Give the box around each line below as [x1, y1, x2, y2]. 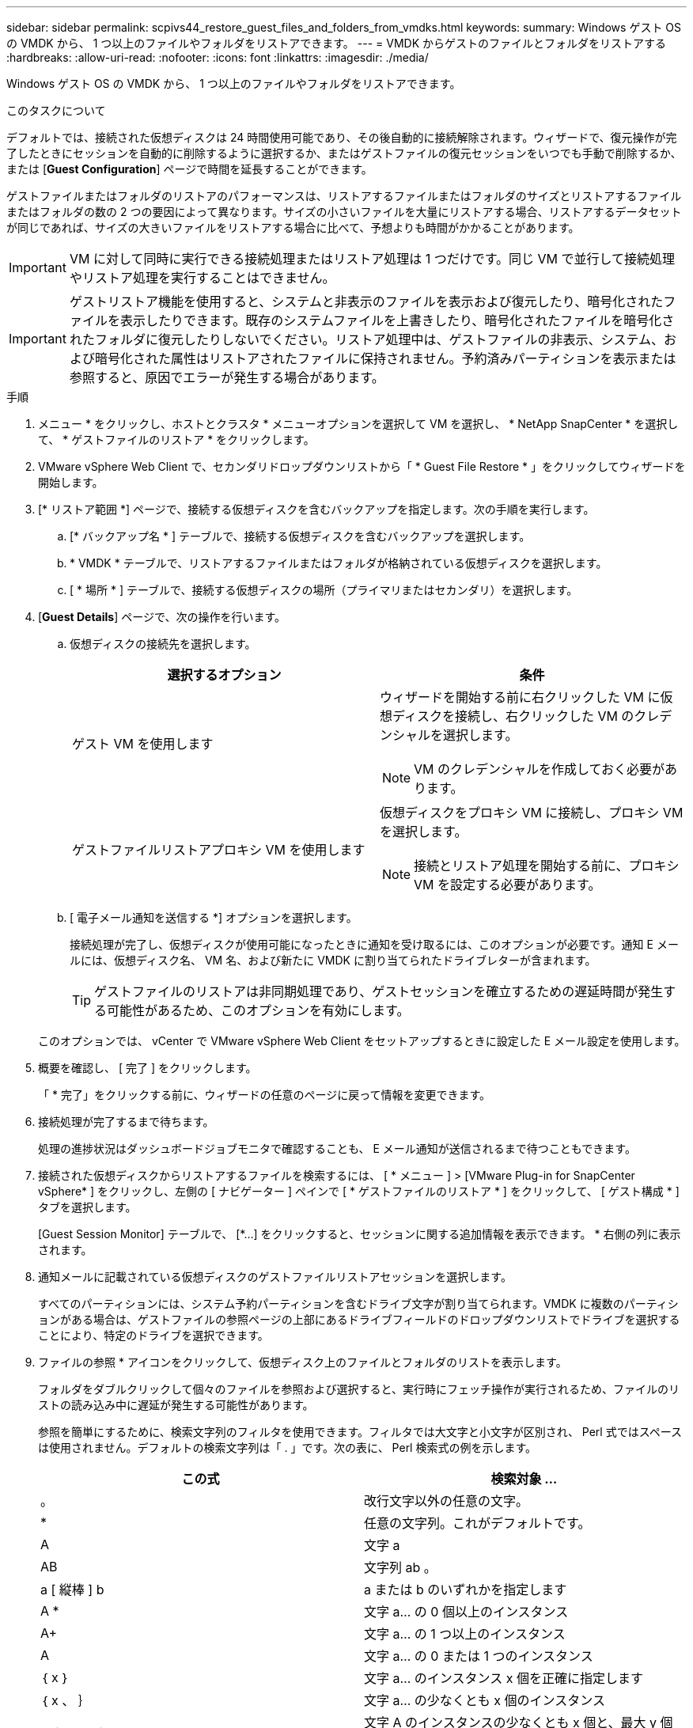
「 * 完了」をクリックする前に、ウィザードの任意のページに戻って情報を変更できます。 [38, 1088, 491, 1101]
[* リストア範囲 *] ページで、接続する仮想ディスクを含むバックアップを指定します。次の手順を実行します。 [38, 502, 595, 516]
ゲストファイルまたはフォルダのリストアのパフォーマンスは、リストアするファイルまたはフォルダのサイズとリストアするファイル [6, 189, 682, 203]
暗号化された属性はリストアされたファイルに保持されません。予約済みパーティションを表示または [94, 351, 676, 366]
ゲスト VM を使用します [72, 736, 214, 752]
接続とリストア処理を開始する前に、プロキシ [414, 858, 680, 873]
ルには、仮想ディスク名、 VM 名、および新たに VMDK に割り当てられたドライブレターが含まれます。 [70, 953, 596, 967]
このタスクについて [6, 104, 106, 117]
